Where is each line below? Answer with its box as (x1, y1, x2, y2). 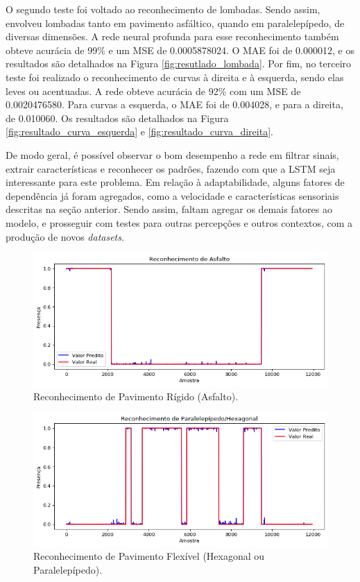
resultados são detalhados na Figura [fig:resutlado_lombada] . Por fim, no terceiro (6, 56, 352, 71)
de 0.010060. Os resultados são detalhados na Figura (6, 110, 229, 125)
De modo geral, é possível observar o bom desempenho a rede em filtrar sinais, (6, 147, 339, 162)
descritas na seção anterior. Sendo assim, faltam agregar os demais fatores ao (6, 202, 332, 216)
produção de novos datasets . (6, 229, 124, 243)
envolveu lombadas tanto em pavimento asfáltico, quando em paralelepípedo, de (6, 15, 345, 30)
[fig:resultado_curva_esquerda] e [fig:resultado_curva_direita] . (6, 124, 273, 139)
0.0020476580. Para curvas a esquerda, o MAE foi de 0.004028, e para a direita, (6, 97, 343, 112)
